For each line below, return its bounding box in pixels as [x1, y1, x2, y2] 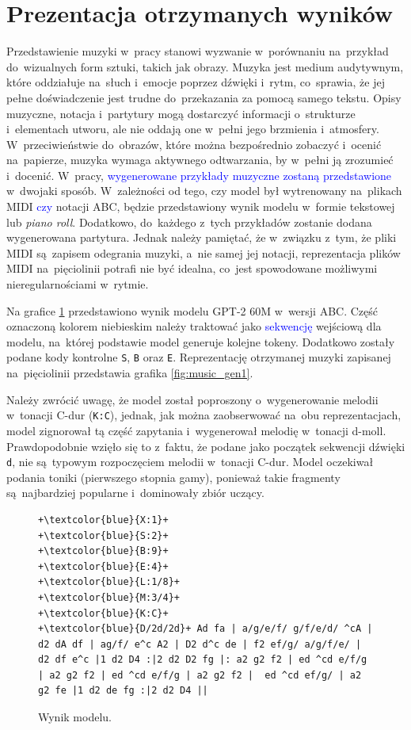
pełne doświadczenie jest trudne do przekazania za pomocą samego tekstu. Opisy [6, 89, 401, 105]
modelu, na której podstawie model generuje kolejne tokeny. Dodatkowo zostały [6, 333, 395, 350]
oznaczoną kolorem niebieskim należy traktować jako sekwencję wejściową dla [6, 318, 382, 334]
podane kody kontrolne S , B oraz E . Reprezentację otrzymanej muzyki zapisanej [6, 349, 391, 365]
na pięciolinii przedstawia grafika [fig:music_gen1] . [6, 365, 253, 381]
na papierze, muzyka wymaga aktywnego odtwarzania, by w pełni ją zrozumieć [6, 151, 394, 168]
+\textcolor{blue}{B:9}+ [38, 545, 169, 557]
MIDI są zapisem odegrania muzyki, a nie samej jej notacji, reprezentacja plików [6, 244, 401, 261]
